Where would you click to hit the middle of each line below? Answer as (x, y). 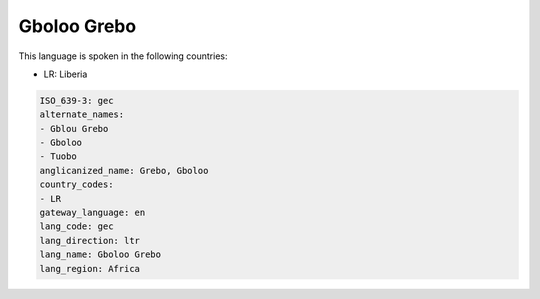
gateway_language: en (92, 213)
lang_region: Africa (89, 268)
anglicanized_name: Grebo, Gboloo (124, 170)
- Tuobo (58, 156)
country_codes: (76, 184)
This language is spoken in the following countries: (123, 56)
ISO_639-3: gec (76, 100)
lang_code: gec (76, 226)
